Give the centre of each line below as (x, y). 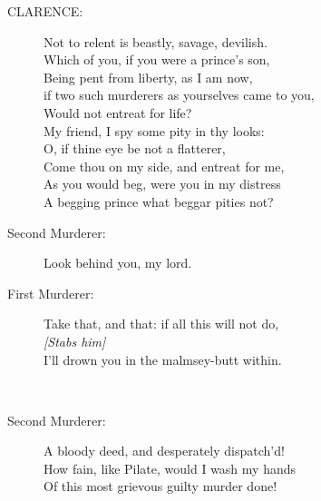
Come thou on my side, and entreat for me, (164, 166)
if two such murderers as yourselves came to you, (179, 95)
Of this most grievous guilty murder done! (160, 486)
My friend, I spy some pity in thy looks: (154, 130)
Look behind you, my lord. (118, 263)
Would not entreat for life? (118, 112)
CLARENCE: (45, 11)
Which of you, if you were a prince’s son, (157, 59)
